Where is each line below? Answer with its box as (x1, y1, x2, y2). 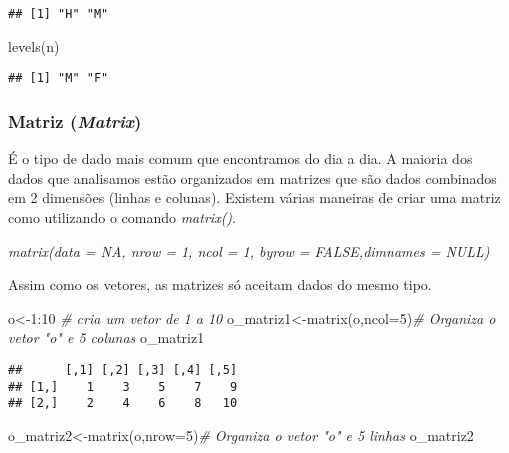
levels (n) (8, 35, 60, 56)
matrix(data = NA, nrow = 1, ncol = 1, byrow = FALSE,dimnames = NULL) (8, 240, 490, 261)
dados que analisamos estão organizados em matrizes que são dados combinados (8, 167, 497, 188)
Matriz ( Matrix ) (8, 108, 142, 133)
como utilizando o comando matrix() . (8, 206, 236, 227)
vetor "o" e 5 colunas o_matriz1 (8, 327, 205, 348)
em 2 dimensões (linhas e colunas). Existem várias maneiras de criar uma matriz (8, 187, 501, 208)
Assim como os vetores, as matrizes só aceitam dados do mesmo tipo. (8, 274, 432, 295)
